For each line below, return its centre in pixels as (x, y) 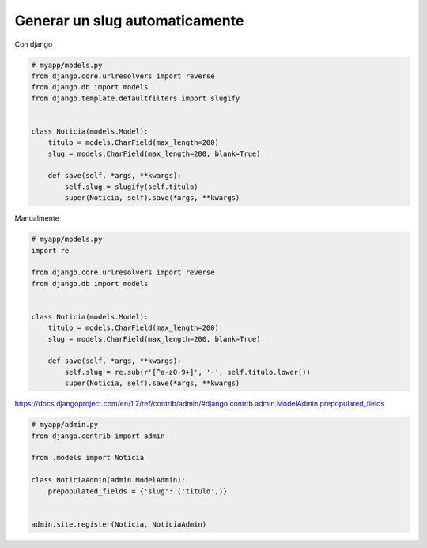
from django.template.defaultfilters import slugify (136, 98)
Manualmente (37, 218)
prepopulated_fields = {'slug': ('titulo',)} (138, 491)
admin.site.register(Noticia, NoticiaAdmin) (119, 524)
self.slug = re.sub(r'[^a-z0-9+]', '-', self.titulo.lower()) (188, 372)
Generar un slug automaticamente (129, 21)
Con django (34, 44)
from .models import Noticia (88, 458)
